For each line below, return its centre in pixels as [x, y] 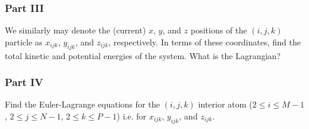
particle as [24, 42]
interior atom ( [225, 104]
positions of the [219, 30]
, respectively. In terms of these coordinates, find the [205, 42]
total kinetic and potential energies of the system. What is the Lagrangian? [143, 55]
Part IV [24, 82]
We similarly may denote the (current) [75, 30]
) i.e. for [131, 116]
